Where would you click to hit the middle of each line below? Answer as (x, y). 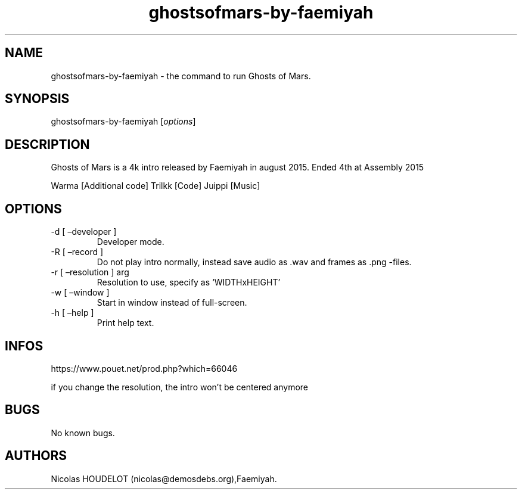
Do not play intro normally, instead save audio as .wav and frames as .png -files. (254, 262)
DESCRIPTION (47, 144)
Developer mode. (130, 242)
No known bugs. (83, 433)
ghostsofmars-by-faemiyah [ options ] (123, 122)
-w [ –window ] (80, 293)
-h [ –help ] (72, 313)
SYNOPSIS (37, 99)
